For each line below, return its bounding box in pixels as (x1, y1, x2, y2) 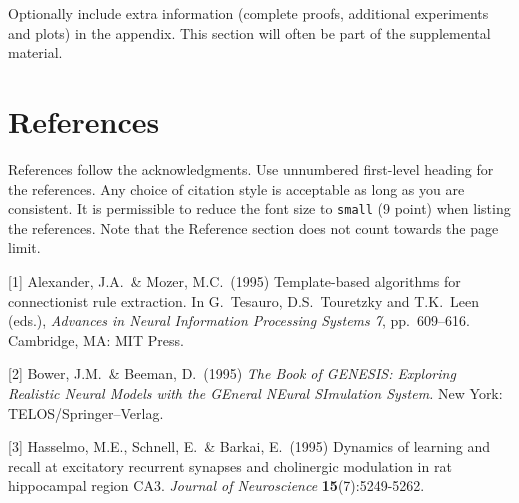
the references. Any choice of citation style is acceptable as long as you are (8, 178, 465, 199)
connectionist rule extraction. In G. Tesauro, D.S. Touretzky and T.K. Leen (8, 290, 480, 311)
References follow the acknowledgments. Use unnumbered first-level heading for (8, 158, 494, 179)
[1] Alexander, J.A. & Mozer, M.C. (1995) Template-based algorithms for (8, 270, 461, 291)
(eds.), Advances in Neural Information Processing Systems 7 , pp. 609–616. (8, 310, 470, 331)
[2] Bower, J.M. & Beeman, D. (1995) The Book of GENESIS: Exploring (8, 363, 456, 384)
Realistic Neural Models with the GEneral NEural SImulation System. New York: (8, 382, 503, 403)
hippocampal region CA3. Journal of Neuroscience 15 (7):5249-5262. (8, 475, 425, 496)
